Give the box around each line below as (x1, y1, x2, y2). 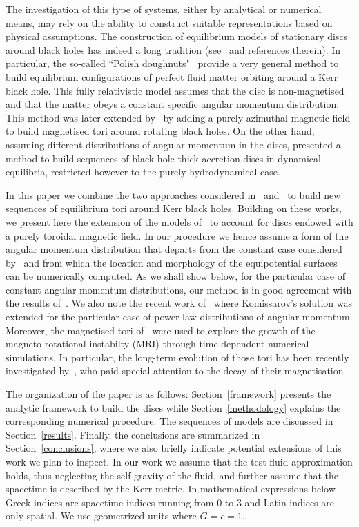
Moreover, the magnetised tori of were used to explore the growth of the (6, 323, 316, 337)
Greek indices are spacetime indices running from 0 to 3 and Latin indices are (6, 495, 334, 509)
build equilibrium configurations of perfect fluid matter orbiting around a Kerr (6, 69, 338, 84)
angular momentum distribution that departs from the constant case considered (6, 242, 342, 256)
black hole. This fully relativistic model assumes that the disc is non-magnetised (6, 83, 345, 97)
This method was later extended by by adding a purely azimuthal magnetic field (6, 110, 351, 124)
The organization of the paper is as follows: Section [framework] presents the (6, 387, 331, 401)
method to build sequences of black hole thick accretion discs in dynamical (6, 151, 321, 165)
